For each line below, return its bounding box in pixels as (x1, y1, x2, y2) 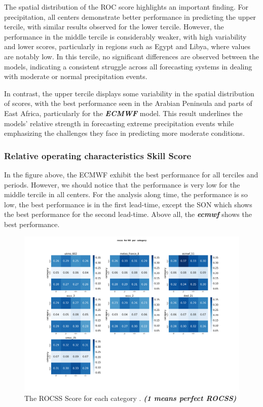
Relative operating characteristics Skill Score (4, 149, 192, 162)
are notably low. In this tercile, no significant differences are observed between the (4, 51, 259, 61)
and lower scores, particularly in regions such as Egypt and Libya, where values (4, 41, 251, 52)
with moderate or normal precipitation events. (4, 71, 147, 82)
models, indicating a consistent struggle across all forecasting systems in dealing (4, 61, 252, 71)
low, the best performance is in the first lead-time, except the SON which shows (4, 199, 252, 209)
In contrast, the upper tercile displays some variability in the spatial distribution (4, 88, 254, 98)
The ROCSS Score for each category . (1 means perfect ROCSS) (24, 393, 237, 403)
